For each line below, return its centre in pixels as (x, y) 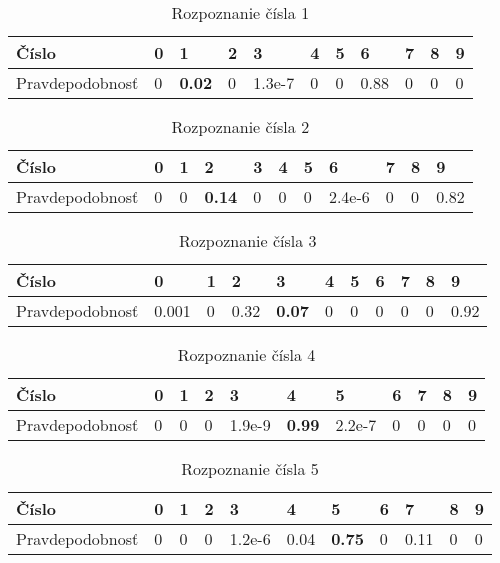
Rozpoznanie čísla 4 (246, 354)
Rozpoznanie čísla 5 (250, 468)
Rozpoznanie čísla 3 (247, 240)
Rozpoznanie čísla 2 (240, 126)
